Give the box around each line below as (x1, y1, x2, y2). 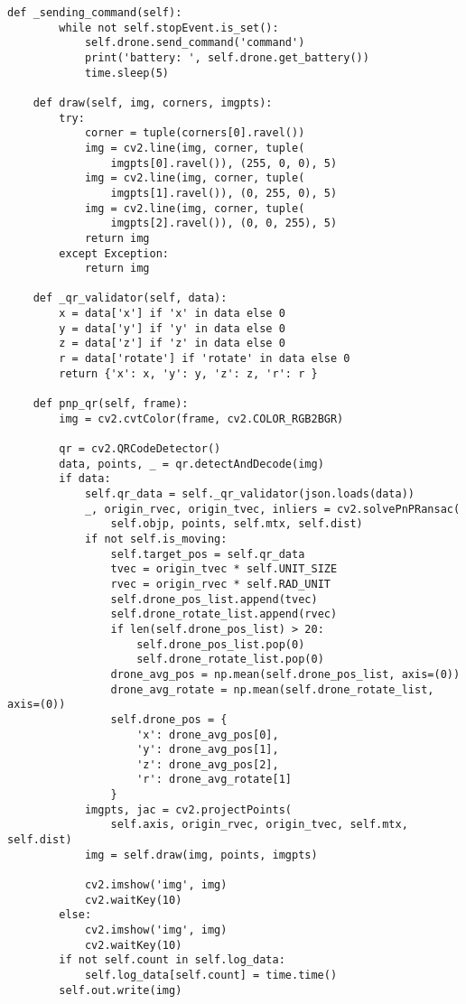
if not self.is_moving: (84, 532, 228, 545)
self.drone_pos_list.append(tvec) (110, 592, 318, 606)
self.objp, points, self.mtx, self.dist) (110, 517, 363, 531)
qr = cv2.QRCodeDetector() (59, 442, 221, 456)
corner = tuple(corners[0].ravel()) (84, 126, 305, 140)
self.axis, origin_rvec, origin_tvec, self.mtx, (110, 818, 408, 832)
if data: (59, 472, 111, 486)
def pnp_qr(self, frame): (33, 397, 189, 411)
